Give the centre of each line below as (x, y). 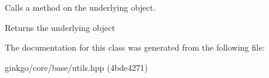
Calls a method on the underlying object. (80, 7)
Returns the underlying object (60, 27)
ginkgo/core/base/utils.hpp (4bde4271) (77, 67)
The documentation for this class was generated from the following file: (135, 47)
